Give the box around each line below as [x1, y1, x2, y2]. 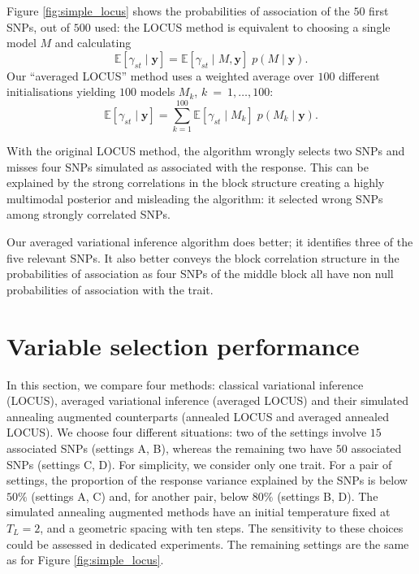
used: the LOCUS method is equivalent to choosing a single [94, 18, 391, 35]
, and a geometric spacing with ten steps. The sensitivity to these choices [40, 519, 404, 536]
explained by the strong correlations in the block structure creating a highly [6, 174, 385, 191]
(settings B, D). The [277, 487, 378, 504]
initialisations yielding [6, 83, 116, 100]
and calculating [54, 34, 132, 51]
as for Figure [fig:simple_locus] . [6, 551, 164, 568]
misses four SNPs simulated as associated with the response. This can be [6, 158, 369, 175]
